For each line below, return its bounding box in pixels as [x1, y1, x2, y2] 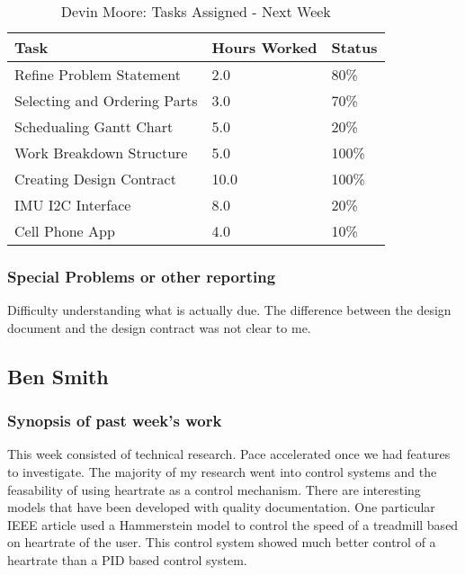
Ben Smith [7, 362, 109, 390]
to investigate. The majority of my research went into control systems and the [7, 463, 437, 481]
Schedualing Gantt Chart [14, 116, 174, 137]
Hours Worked [211, 37, 317, 58]
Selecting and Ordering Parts [14, 90, 198, 111]
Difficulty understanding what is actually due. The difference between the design [7, 301, 452, 319]
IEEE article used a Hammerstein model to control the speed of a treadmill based [7, 515, 459, 534]
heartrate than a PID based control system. [7, 550, 247, 569]
